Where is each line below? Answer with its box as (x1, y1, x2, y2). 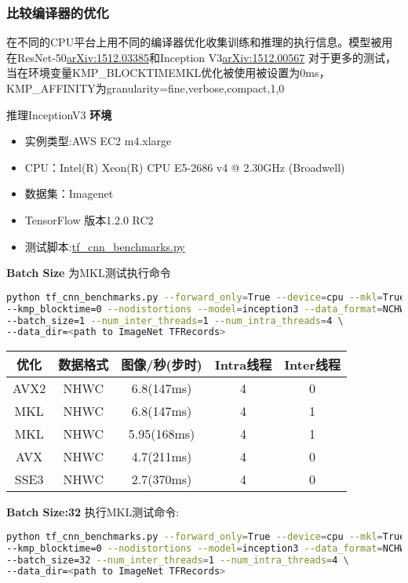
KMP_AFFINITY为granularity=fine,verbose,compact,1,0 (6, 80, 285, 96)
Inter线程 (284, 355, 341, 374)
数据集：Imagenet (24, 185, 114, 202)
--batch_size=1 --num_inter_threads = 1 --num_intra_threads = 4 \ (6, 315, 344, 326)
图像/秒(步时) (121, 355, 202, 374)
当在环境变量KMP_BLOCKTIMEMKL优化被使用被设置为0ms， (6, 64, 330, 81)
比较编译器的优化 (6, 2, 109, 22)
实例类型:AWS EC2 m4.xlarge (24, 133, 172, 149)
